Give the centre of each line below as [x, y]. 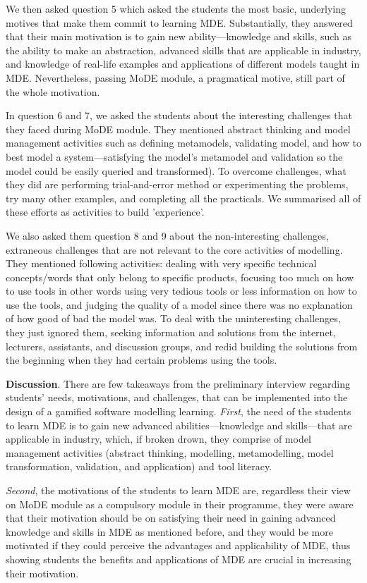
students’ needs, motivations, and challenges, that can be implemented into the [177, 397]
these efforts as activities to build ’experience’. [105, 212]
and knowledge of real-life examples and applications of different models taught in [183, 64]
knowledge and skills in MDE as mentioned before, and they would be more [169, 531]
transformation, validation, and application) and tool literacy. [139, 466]
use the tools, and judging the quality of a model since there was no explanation [179, 304]
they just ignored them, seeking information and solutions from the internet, [171, 332]
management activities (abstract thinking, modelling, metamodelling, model [170, 452]
